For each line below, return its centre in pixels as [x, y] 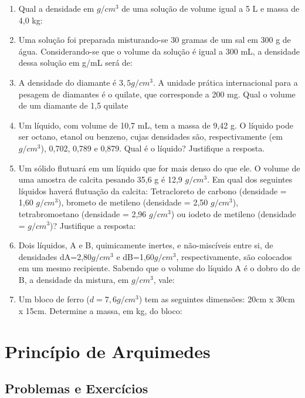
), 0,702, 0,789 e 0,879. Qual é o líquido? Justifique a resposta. [153, 148]
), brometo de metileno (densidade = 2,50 [133, 202]
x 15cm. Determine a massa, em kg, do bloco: [100, 311]
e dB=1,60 [135, 256]
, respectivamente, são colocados [234, 256]
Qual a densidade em [56, 8]
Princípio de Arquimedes [108, 351]
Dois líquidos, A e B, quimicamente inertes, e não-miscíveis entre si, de [146, 245]
